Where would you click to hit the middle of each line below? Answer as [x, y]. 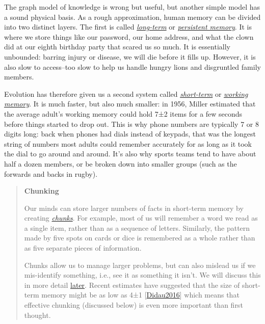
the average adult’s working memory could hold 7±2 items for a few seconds [123, 113]
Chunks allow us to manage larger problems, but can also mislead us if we [140, 265]
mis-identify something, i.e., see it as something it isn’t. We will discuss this [142, 275]
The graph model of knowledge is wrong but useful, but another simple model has [132, 7]
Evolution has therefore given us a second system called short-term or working [126, 93]
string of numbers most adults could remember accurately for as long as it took [128, 143]
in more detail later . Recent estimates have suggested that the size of [132, 285]
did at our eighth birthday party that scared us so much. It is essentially [117, 47]
